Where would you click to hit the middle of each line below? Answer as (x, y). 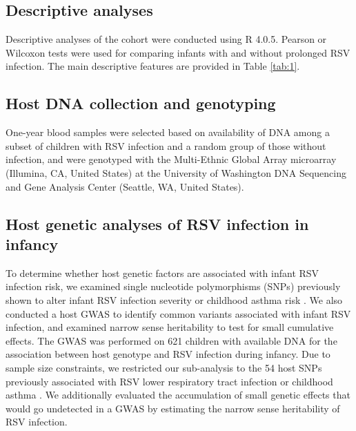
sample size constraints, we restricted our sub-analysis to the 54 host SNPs (164, 367)
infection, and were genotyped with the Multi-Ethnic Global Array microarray (171, 159)
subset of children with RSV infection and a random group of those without (166, 145)
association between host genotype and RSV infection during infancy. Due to (168, 354)
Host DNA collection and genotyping (141, 103)
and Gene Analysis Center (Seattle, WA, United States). (125, 186)
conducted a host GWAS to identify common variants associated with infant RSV (178, 313)
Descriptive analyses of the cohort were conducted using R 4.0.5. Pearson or (166, 39)
